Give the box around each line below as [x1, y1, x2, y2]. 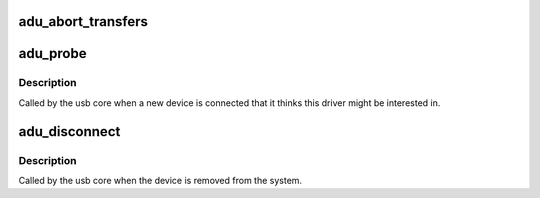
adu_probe [18, 45, 87, 62]
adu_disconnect [18, 123, 121, 140]
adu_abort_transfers [18, 13, 149, 30]
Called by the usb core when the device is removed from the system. [18, 174, 303, 186]
